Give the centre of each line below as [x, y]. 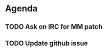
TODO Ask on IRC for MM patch [54, 27]
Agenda [21, 9]
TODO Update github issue [46, 43]
